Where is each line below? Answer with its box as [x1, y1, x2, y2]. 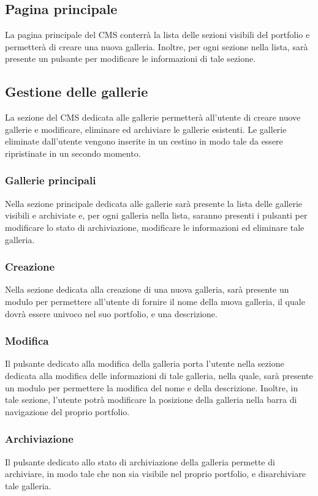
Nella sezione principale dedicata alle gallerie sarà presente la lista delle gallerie [5, 197, 303, 209]
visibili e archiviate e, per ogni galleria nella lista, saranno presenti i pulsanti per [5, 209, 308, 222]
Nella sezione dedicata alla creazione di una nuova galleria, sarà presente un [5, 283, 289, 296]
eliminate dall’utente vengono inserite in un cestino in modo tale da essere [5, 135, 283, 148]
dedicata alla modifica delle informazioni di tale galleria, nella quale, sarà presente [5, 369, 313, 381]
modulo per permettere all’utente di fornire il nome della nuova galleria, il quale [5, 295, 305, 307]
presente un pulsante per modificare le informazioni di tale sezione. [5, 52, 256, 65]
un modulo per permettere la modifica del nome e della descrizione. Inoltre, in [5, 381, 298, 394]
